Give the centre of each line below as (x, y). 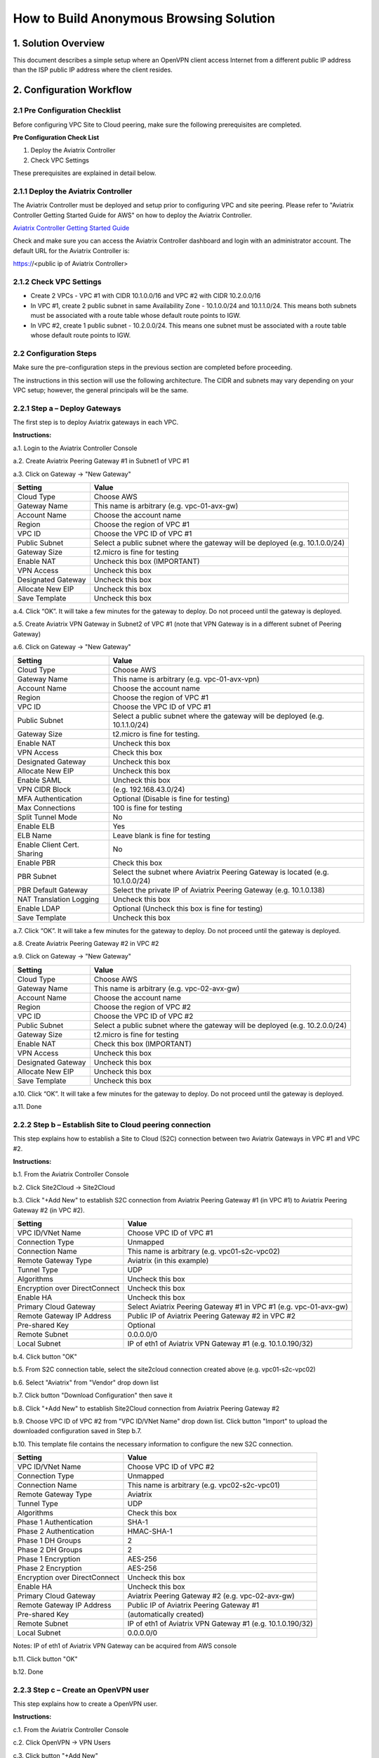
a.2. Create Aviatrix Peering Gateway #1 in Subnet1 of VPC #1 (101, 461)
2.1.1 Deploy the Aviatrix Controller (73, 191)
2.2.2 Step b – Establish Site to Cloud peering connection (112, 1124)
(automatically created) (166, 1615)
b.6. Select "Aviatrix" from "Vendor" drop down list (86, 1382)
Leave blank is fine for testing (161, 835)
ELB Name (34, 835)
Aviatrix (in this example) (168, 1260)
